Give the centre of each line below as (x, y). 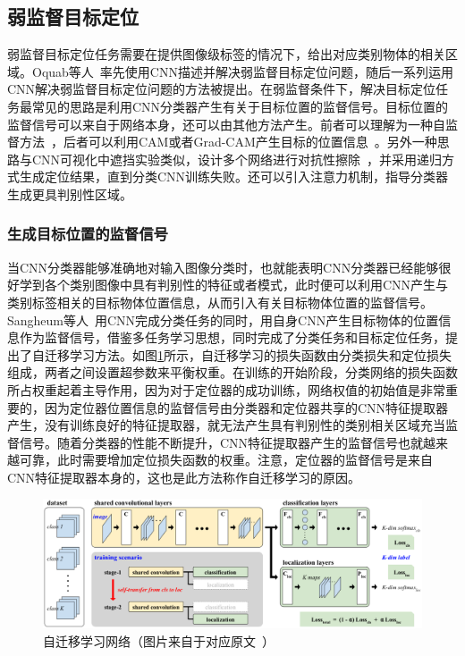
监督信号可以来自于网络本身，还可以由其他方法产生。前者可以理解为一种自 (226, 124)
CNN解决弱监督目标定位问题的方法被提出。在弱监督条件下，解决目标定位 (222, 89)
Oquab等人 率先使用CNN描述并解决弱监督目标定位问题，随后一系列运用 (242, 71)
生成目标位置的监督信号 (88, 234)
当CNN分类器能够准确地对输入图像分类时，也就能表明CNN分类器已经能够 (223, 267)
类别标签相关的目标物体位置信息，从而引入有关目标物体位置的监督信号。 (220, 302)
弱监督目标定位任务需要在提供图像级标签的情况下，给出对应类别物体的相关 (226, 54)
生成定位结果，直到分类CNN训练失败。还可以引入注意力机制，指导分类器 (234, 177)
